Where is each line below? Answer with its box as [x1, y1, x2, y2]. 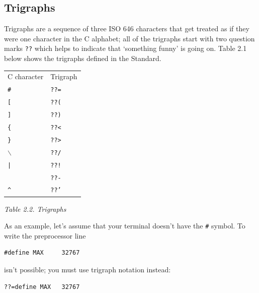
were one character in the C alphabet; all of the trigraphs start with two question [4, 33, 255, 43]
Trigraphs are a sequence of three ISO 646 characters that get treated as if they [4, 23, 249, 34]
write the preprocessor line [4, 230, 86, 241]
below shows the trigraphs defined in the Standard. [4, 53, 161, 64]
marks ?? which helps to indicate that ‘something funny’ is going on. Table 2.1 [4, 43, 247, 53]
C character [8, 71, 44, 82]
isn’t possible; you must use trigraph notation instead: [4, 264, 171, 275]
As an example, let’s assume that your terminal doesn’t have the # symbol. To [4, 220, 245, 231]
